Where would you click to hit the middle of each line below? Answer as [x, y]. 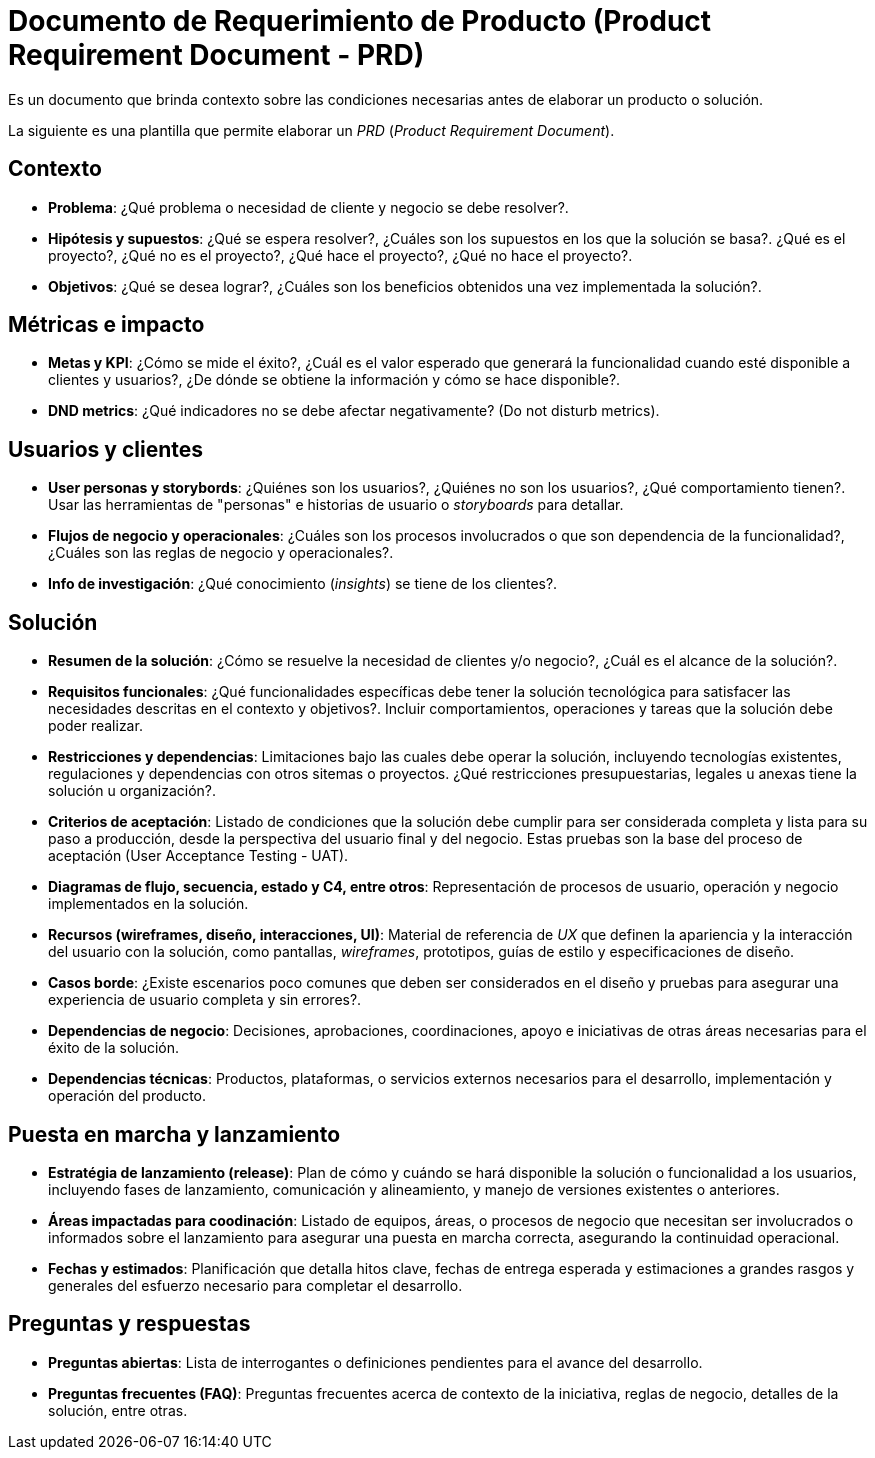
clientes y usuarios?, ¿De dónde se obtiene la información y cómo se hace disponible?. [334, 380]
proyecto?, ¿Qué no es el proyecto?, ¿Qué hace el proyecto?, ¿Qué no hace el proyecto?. [340, 255]
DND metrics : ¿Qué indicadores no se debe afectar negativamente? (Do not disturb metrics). [354, 411]
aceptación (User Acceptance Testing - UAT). [198, 856]
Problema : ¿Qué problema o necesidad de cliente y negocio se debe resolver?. [308, 207]
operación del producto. [127, 1096]
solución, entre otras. [118, 1410]
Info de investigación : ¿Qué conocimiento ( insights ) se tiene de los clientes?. [303, 584]
